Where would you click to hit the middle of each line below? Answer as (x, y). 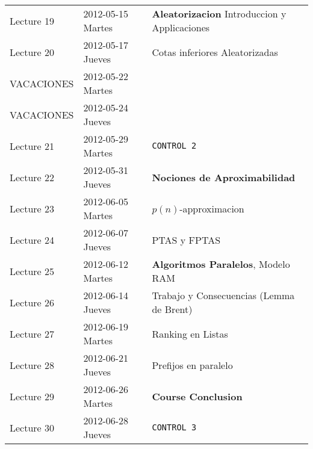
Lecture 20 (32, 52)
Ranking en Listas (190, 333)
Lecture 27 (32, 333)
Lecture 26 (32, 302)
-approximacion (212, 208)
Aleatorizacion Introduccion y (219, 14)
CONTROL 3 (174, 427)
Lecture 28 (32, 365)
